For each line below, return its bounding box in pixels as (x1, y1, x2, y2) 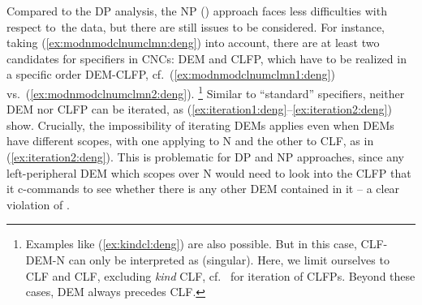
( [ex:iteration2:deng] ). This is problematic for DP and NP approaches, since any (6, 148, 404, 165)
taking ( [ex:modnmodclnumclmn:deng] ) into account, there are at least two (6, 34, 380, 51)
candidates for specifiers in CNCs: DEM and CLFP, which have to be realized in (6, 49, 407, 67)
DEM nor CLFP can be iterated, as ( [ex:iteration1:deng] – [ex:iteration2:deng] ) (6, 101, 392, 118)
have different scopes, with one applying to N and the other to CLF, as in (6, 132, 374, 149)
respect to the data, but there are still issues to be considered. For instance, (6, 18, 385, 35)
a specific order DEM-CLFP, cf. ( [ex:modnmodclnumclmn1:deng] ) (6, 66, 335, 83)
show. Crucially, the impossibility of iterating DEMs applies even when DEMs (6, 116, 394, 133)
